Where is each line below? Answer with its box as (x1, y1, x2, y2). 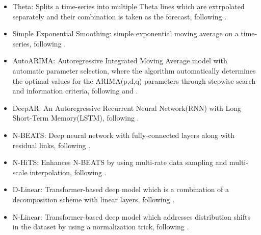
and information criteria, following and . (12, 85, 138, 96)
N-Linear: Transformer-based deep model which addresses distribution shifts (12, 211, 250, 222)
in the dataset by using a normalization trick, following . (12, 221, 189, 232)
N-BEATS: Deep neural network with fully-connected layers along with (12, 129, 234, 140)
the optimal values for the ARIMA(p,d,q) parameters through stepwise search (12, 75, 256, 86)
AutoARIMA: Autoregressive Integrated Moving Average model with (12, 55, 227, 66)
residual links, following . (12, 139, 91, 150)
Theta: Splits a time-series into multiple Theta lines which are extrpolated (12, 1, 245, 11)
